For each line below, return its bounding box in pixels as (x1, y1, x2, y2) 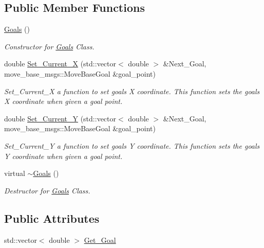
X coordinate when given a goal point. (4, 96, 123, 107)
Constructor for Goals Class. (4, 41, 95, 51)
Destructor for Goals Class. (4, 185, 90, 196)
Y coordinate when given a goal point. (4, 150, 123, 161)
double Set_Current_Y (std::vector (4, 113, 117, 123)
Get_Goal (84, 234, 116, 245)
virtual (4, 168, 25, 179)
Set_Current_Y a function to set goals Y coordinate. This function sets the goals (4, 140, 260, 151)
